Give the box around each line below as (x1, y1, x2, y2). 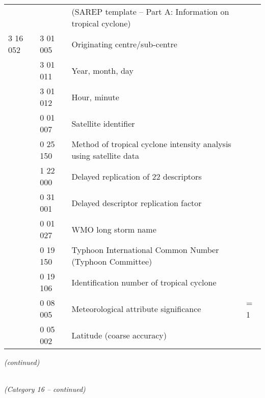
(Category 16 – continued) (4, 384, 86, 394)
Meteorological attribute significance (71, 302, 201, 315)
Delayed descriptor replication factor (71, 196, 202, 209)
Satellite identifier (71, 117, 135, 129)
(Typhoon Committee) (71, 255, 152, 267)
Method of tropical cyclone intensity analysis (71, 138, 231, 150)
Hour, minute (71, 91, 119, 103)
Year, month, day (71, 64, 134, 76)
